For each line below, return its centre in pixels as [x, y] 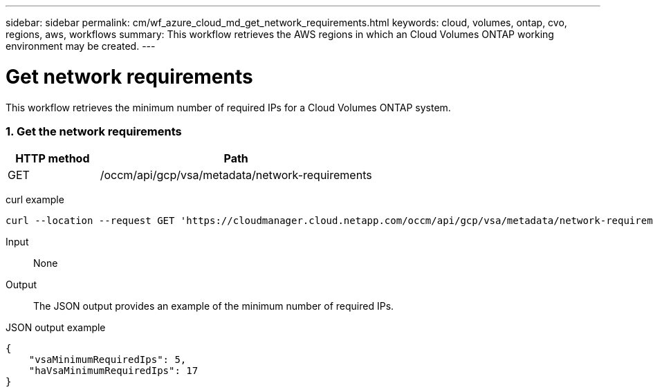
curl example [35, 200]
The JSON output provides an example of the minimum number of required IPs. [214, 306]
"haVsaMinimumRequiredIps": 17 [113, 371]
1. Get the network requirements [94, 131]
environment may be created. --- [81, 46]
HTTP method [53, 159]
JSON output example [56, 328]
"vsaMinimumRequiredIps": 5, [108, 360]
